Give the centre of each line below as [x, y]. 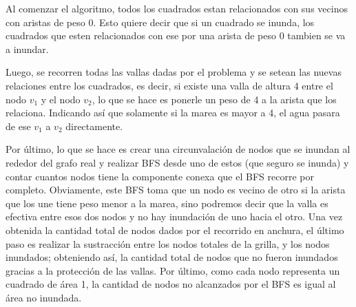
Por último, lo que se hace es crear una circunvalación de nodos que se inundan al [178, 149]
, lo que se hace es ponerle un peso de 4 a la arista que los [214, 99]
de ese [18, 126]
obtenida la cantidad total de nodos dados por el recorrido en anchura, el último [175, 230]
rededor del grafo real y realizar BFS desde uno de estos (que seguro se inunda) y [177, 162]
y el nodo [61, 99]
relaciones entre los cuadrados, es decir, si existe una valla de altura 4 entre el [169, 85]
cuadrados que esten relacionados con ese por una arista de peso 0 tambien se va [176, 35]
